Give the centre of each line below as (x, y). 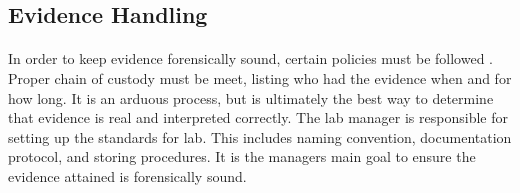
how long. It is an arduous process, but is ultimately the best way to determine (251, 97)
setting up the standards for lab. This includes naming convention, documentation (260, 136)
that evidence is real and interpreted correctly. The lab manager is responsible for (258, 117)
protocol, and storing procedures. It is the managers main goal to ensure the (242, 156)
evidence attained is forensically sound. (127, 175)
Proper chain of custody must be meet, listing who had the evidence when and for (260, 77)
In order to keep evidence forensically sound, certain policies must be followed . (251, 58)
